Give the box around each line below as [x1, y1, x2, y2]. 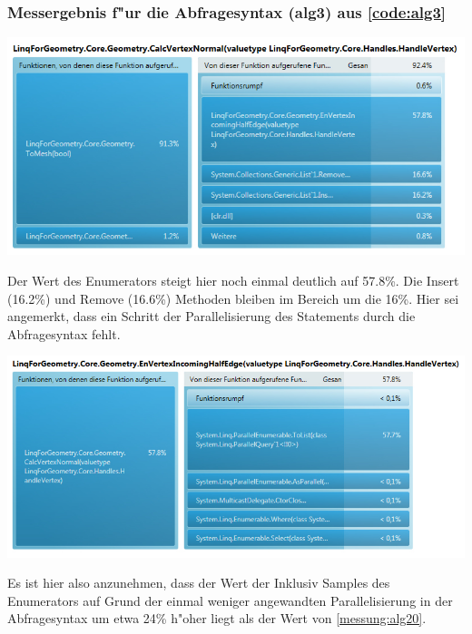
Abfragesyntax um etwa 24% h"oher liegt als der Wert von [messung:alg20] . [7, 609, 427, 628]
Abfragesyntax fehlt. [7, 324, 121, 343]
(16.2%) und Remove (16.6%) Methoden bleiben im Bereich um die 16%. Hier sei [7, 288, 459, 307]
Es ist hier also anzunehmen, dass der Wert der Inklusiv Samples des [7, 573, 390, 592]
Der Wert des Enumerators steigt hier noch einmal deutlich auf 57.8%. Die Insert [7, 270, 459, 289]
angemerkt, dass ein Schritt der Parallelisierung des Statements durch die [7, 307, 416, 326]
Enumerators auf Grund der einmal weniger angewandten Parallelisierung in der [7, 590, 453, 610]
